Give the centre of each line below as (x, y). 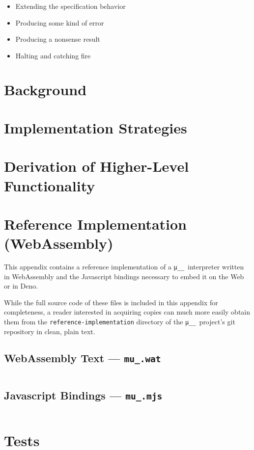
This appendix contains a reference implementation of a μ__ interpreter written (124, 266)
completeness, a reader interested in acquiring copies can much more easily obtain (127, 312)
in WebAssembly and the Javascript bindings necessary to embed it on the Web (124, 276)
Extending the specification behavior (71, 6)
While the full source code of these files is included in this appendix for (111, 302)
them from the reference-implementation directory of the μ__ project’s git (120, 322)
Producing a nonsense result (58, 39)
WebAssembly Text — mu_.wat (83, 357)
